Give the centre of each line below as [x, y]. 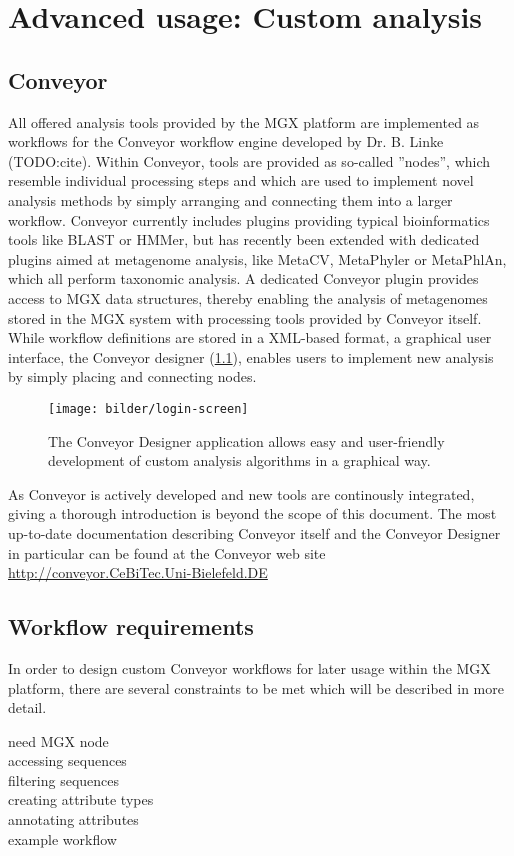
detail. [27, 707]
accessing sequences [67, 760]
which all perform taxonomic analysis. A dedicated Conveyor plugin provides [243, 278]
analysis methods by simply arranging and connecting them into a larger [230, 199]
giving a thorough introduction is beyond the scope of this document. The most [252, 513]
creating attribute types [81, 799]
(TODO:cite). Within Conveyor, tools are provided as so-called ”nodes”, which [249, 160]
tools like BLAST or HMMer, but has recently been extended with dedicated [244, 239]
